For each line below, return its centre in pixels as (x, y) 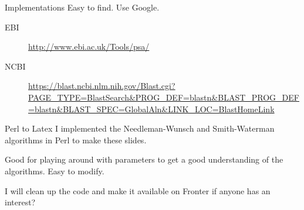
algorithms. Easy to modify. (55, 171)
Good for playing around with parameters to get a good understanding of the (144, 159)
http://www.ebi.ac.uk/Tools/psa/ (89, 47)
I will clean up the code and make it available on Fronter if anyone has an (138, 190)
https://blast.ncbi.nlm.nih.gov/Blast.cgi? (102, 86)
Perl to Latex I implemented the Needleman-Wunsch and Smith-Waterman (140, 128)
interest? (20, 202)
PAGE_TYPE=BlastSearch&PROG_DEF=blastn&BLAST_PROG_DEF (164, 97)
